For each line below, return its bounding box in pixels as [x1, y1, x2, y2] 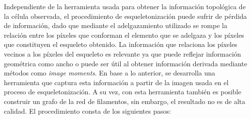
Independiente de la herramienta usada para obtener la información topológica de [4, 1, 246, 11]
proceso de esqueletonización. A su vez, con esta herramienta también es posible [4, 87, 241, 97]
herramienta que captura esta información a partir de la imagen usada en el [4, 77, 229, 87]
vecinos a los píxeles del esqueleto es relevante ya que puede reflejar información [4, 48, 241, 59]
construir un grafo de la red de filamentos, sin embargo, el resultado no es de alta [4, 96, 245, 106]
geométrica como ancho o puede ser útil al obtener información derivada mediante [4, 58, 247, 68]
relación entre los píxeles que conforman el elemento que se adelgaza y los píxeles [4, 30, 244, 40]
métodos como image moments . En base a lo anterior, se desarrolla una [4, 68, 216, 78]
